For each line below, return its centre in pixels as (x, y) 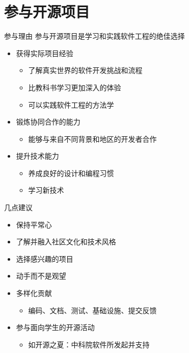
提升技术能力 (37, 156)
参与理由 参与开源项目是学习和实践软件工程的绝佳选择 (94, 36)
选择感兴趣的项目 (45, 258)
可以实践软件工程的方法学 (71, 104)
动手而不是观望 (41, 276)
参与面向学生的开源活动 (55, 327)
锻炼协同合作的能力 (48, 122)
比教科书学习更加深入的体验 (75, 87)
